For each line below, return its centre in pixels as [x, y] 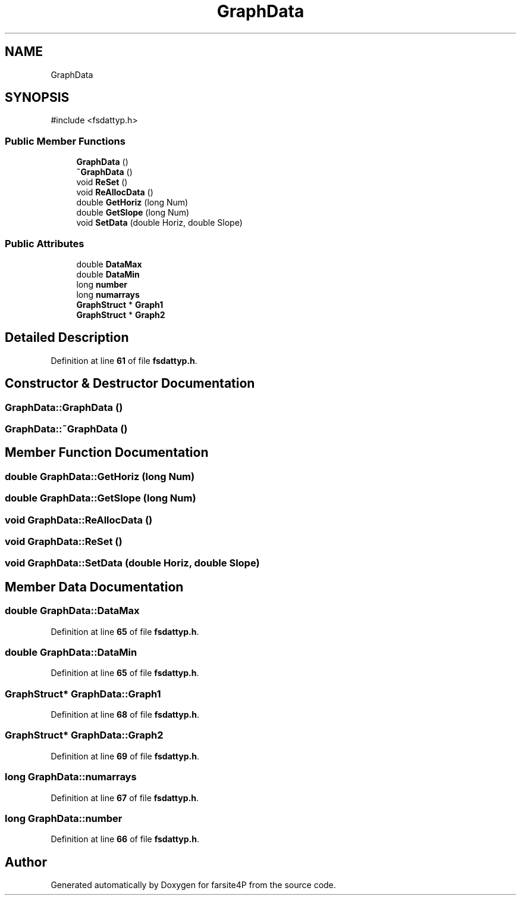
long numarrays [108, 294]
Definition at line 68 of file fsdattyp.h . [125, 715]
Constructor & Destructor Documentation [130, 384]
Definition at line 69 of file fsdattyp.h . [125, 756]
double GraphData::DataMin [71, 652]
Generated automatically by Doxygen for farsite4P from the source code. [193, 885]
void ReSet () [102, 182]
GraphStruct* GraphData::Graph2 [84, 735]
